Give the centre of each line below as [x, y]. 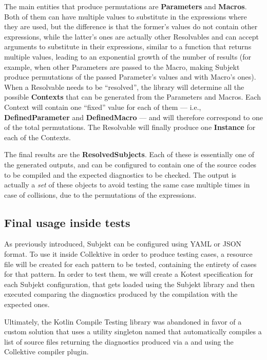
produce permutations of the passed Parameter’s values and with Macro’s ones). [130, 77]
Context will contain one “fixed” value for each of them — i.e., [103, 107]
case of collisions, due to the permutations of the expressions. [100, 194]
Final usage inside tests [67, 222]
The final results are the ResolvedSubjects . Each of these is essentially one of [129, 154]
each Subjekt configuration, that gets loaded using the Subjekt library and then [130, 284]
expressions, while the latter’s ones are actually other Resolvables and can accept [131, 36]
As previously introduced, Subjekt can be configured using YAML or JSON [123, 244]
